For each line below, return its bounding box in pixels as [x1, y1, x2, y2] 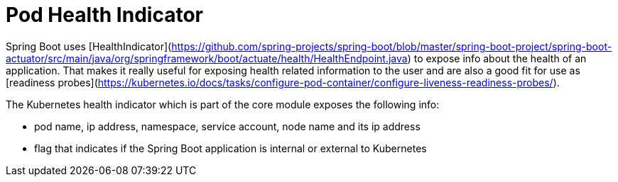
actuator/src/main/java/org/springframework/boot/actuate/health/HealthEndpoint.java [6, 52, 408, 64]
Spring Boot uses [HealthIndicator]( [6, 40, 172, 52]
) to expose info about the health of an [407, 52, 587, 64]
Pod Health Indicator [6, 3, 203, 27]
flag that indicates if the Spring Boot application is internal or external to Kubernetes [34, 142, 427, 154]
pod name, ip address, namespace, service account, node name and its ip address [34, 120, 421, 132]
